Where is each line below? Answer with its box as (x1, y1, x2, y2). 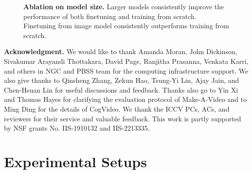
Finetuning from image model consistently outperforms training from (23, 20, 229, 31)
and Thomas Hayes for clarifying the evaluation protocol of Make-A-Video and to (4, 94, 247, 104)
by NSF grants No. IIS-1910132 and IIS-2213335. (4, 123, 150, 133)
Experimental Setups (4, 151, 147, 171)
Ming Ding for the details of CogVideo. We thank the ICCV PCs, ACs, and (4, 103, 230, 114)
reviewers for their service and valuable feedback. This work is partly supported (4, 113, 241, 123)
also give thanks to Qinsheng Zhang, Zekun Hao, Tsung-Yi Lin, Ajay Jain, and (4, 75, 239, 85)
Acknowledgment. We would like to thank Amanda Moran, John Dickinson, (4, 46, 237, 57)
